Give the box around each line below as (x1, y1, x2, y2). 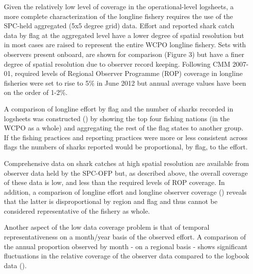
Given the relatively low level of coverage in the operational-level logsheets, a (4, 1, 234, 11)
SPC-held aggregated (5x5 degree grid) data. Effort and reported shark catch (4, 20, 234, 31)
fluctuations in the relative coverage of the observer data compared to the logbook (4, 251, 250, 261)
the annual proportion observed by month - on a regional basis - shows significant (4, 241, 248, 251)
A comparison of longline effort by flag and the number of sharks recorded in (4, 103, 234, 113)
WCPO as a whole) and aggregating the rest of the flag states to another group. (4, 123, 244, 133)
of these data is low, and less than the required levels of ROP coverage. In (4, 177, 225, 187)
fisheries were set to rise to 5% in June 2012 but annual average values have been (4, 77, 246, 88)
